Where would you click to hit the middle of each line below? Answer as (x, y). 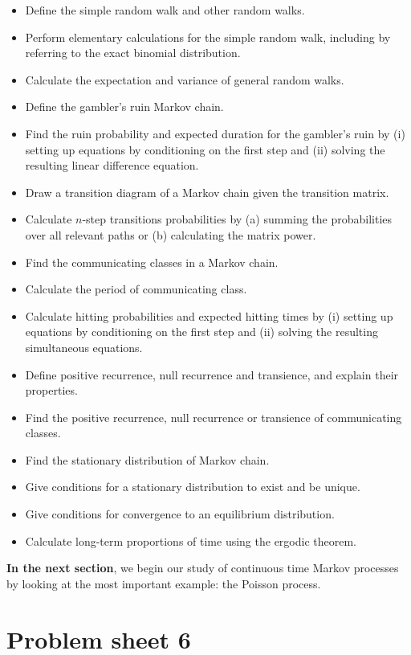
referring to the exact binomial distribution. (133, 53)
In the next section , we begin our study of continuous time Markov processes (203, 568)
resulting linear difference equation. (112, 165)
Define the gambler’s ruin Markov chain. (124, 106)
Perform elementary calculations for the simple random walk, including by (208, 37)
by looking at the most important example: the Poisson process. (164, 583)
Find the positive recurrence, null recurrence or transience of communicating (214, 417)
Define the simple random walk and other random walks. (165, 10)
